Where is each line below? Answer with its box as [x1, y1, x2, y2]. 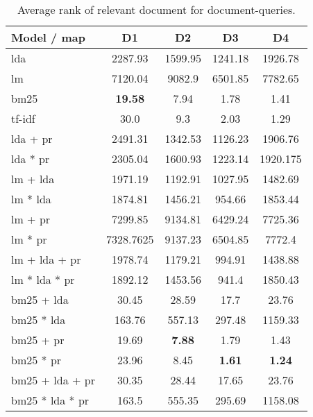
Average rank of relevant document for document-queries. [17, 1, 296, 17]
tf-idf [11, 110, 35, 126]
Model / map [11, 29, 85, 45]
